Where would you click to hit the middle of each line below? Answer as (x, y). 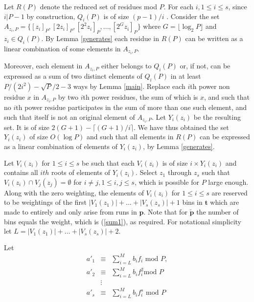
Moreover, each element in (43, 66)
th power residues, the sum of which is (140, 97)
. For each (179, 6)
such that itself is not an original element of (69, 117)
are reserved (230, 192)
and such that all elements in (130, 137)
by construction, (51, 16)
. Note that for (165, 211)
